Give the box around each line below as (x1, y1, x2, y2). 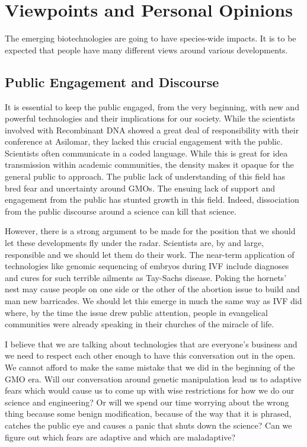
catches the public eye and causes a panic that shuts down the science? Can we (5, 419, 292, 431)
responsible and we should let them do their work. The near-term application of (5, 248, 295, 260)
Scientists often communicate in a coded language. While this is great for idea (5, 146, 288, 159)
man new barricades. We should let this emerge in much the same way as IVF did (5, 295, 302, 307)
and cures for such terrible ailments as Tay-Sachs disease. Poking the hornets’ (5, 271, 287, 283)
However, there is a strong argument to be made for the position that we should (5, 225, 296, 237)
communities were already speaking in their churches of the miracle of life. (5, 318, 274, 330)
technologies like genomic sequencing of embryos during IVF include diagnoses (5, 260, 289, 272)
